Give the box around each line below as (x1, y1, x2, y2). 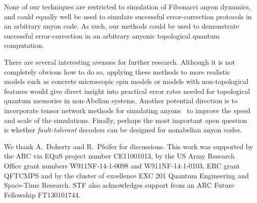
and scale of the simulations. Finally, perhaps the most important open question (4, 115, 247, 125)
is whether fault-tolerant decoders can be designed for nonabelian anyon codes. (4, 124, 242, 135)
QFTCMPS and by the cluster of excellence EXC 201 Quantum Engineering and (4, 170, 249, 180)
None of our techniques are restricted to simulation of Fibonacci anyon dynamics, (4, 1, 251, 11)
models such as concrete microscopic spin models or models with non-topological (4, 76, 249, 86)
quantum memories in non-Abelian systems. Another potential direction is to (4, 95, 238, 106)
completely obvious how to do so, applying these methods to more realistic (4, 66, 230, 77)
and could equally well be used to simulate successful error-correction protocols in (4, 11, 252, 21)
